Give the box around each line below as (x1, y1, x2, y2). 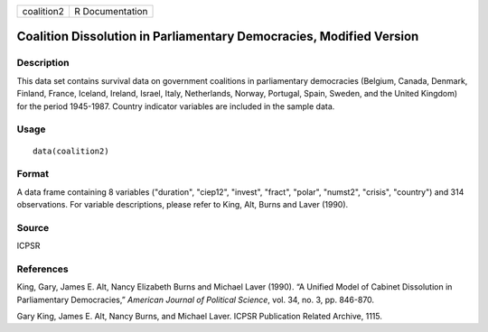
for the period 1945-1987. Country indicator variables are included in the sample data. (16, 100, 335, 112)
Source (16, 221, 50, 234)
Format (16, 168, 50, 180)
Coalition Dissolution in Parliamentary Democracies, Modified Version (16, 29, 419, 44)
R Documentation (73, 5, 148, 17)
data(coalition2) (33, 145, 109, 156)
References (16, 263, 69, 275)
